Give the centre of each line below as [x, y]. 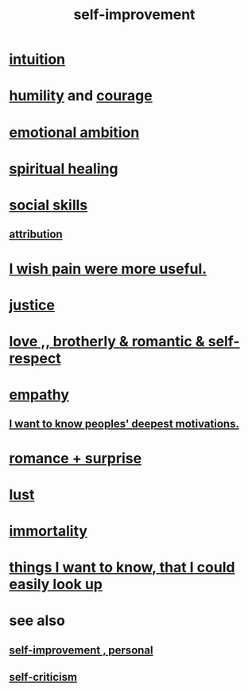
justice [32, 305]
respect [35, 358]
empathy [39, 395]
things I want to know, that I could [122, 568]
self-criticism [43, 677]
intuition [37, 59]
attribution [36, 234]
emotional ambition [74, 132]
